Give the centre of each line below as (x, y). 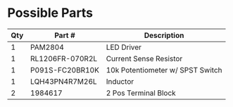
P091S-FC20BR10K (65, 70)
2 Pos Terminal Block (141, 93)
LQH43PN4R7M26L (64, 81)
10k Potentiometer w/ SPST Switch (164, 70)
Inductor (120, 81)
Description (164, 35)
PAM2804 (48, 47)
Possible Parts (50, 13)
